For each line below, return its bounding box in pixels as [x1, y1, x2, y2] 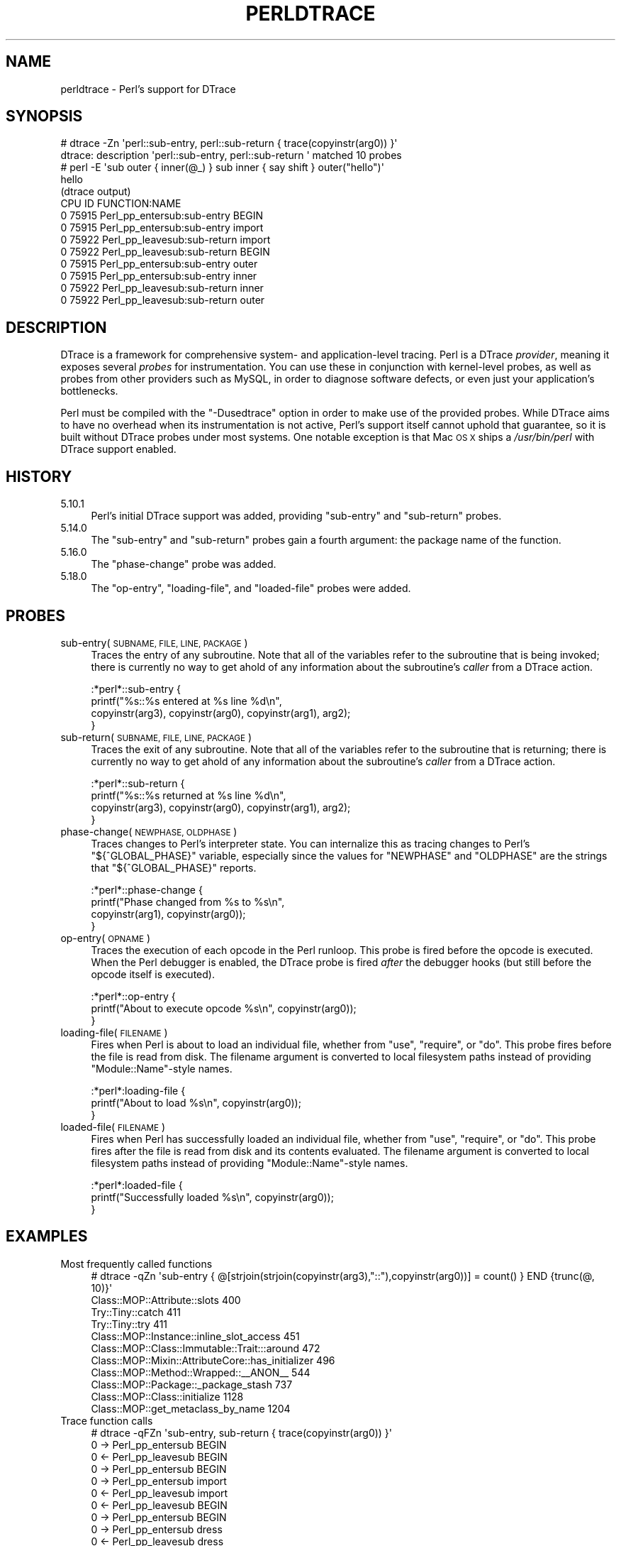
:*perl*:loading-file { [91, 1084, 186, 1097]
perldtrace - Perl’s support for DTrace [60, 82, 236, 95]
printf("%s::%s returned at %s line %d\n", [91, 789, 286, 801]
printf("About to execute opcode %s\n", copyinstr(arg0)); [91, 1002, 357, 1014]
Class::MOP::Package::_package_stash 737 [91, 1378, 293, 1391]
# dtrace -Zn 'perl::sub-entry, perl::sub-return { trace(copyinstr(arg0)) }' [60, 137, 398, 150]
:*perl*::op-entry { [91, 989, 176, 1002]
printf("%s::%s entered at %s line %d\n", [91, 694, 282, 707]
